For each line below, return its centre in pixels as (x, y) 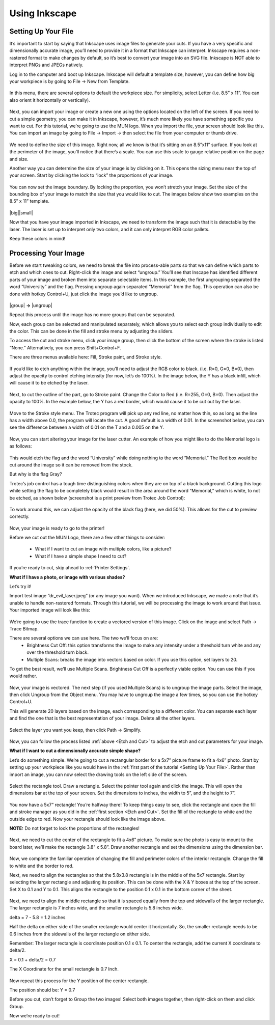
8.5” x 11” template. (29, 201)
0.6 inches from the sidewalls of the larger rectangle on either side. (80, 934)
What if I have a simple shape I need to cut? (81, 556)
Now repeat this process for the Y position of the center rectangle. (79, 981)
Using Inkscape (43, 13)
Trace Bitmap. (24, 628)
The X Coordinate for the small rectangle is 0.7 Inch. (64, 969)
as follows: (21, 446)
